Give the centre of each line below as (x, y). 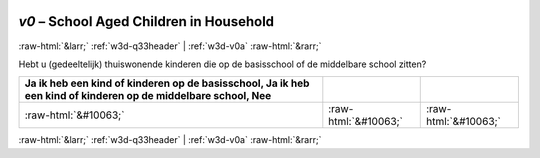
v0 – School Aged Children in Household (146, 21)
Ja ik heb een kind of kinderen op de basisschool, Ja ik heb (167, 83)
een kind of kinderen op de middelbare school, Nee (148, 96)
